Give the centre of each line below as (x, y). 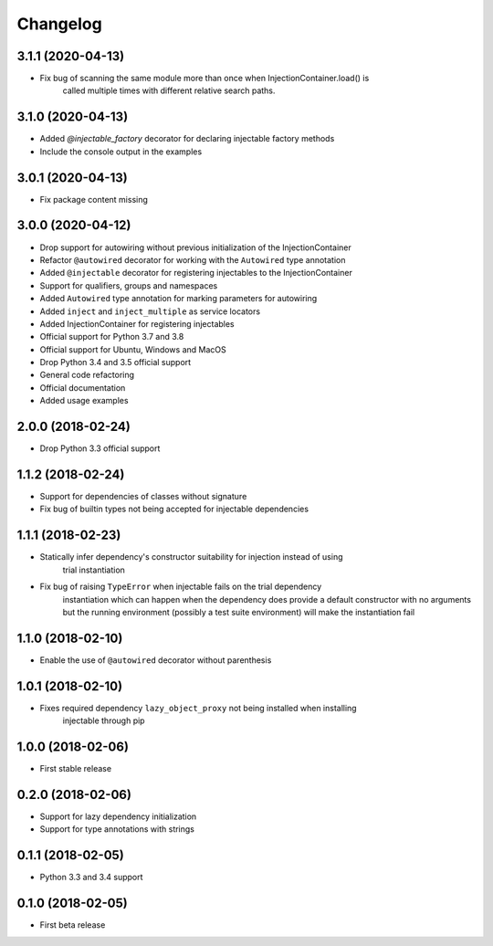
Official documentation (83, 387)
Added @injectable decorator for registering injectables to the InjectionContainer (196, 273)
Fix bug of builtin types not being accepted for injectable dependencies (174, 509)
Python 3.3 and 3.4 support (91, 878)
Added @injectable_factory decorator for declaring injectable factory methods (187, 139)
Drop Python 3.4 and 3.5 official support (115, 363)
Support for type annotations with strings (117, 829)
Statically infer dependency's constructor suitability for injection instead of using (191, 557)
